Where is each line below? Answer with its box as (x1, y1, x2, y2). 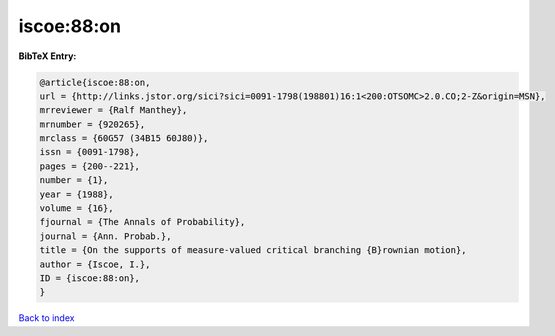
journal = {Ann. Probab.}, (39, 230, 172, 242)
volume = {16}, (39, 203, 114, 214)
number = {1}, (39, 175, 109, 186)
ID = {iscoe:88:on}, (39, 273, 140, 284)
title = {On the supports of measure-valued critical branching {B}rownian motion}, (39, 245, 467, 256)
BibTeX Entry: (18, 50, 77, 62)
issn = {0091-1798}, (39, 146, 140, 158)
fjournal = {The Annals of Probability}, (39, 216, 246, 228)
